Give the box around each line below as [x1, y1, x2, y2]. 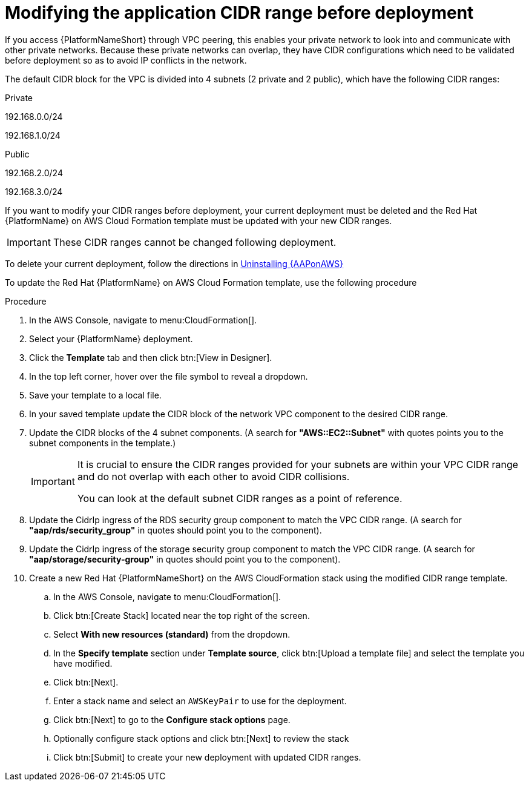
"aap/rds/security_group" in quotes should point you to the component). [29, 524, 322, 535]
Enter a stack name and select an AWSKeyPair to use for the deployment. [53, 695, 347, 706]
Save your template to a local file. [29, 389, 162, 400]
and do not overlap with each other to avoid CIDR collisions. [77, 470, 350, 483]
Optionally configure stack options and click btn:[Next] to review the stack [53, 733, 349, 744]
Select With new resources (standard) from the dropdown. [53, 629, 291, 639]
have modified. [53, 658, 113, 669]
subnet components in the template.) [29, 437, 176, 448]
